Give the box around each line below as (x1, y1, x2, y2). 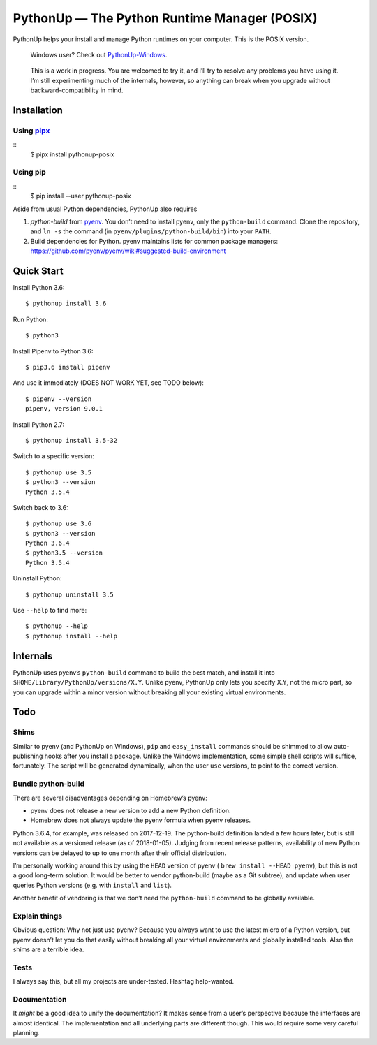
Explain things (13, 911, 63, 921)
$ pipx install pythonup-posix (30, 150, 114, 159)
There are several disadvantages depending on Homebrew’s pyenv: (13, 794, 207, 802)
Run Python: (13, 315, 49, 323)
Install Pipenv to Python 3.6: (13, 346, 94, 356)
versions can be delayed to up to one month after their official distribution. (13, 849, 226, 857)
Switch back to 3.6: (13, 503, 69, 511)
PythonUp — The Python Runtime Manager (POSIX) (13, 10, 318, 26)
